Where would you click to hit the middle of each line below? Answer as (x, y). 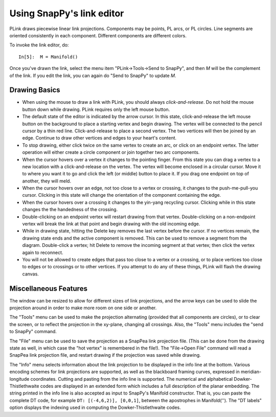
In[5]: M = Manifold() (48, 57)
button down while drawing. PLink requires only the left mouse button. (96, 109)
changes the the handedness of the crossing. (70, 210)
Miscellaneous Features (49, 288)
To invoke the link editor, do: (39, 45)
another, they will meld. (47, 181)
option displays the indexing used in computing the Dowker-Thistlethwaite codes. (95, 408)
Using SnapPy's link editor (67, 13)
